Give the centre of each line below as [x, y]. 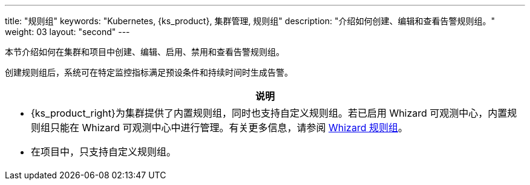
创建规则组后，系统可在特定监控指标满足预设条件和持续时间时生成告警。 [149, 72]
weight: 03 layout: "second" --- [67, 32]
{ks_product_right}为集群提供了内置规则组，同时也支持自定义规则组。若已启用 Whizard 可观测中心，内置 [269, 113]
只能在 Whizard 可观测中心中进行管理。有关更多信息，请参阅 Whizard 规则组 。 [229, 128]
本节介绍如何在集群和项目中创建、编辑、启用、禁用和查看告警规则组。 [145, 52]
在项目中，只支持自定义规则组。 [104, 152]
